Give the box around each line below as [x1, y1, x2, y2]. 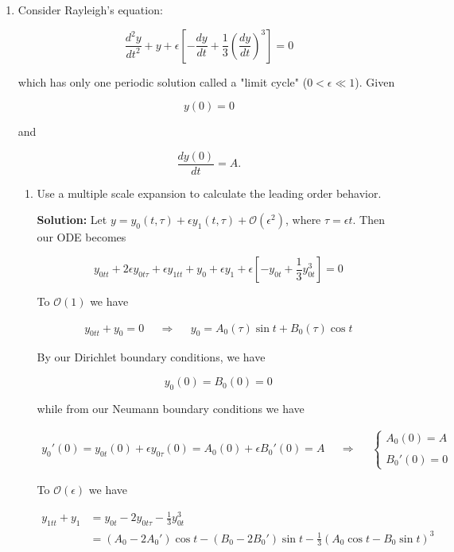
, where [285, 211, 321, 228]
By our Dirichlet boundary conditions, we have [37, 349, 266, 365]
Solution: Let [37, 211, 107, 228]
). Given [355, 73, 395, 90]
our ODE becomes [37, 229, 126, 245]
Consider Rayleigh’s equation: [17, 2, 163, 17]
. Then [352, 211, 385, 228]
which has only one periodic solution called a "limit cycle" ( [17, 73, 308, 90]
